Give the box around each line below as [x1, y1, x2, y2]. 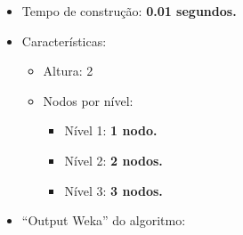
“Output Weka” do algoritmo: [21, 211, 186, 230]
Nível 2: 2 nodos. [64, 150, 163, 169]
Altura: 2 [43, 61, 93, 80]
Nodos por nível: [43, 91, 134, 109]
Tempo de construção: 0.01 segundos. [21, 2, 237, 20]
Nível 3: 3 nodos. [64, 181, 163, 199]
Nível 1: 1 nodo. [64, 121, 158, 140]
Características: [21, 31, 107, 50]
